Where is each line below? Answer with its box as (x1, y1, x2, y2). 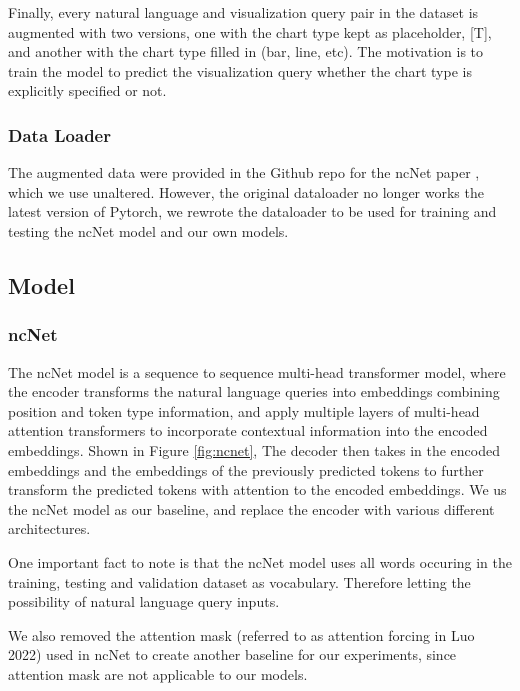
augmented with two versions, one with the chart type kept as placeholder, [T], (8, 21, 492, 42)
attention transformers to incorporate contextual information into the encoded (8, 420, 488, 441)
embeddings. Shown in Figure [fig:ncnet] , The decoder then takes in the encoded (8, 439, 501, 460)
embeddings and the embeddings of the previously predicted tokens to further (8, 459, 484, 480)
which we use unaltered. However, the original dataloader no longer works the (8, 181, 484, 202)
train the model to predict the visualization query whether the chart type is (8, 60, 472, 81)
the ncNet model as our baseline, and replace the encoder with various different (8, 498, 495, 519)
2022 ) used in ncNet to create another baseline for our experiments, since (8, 644, 457, 665)
